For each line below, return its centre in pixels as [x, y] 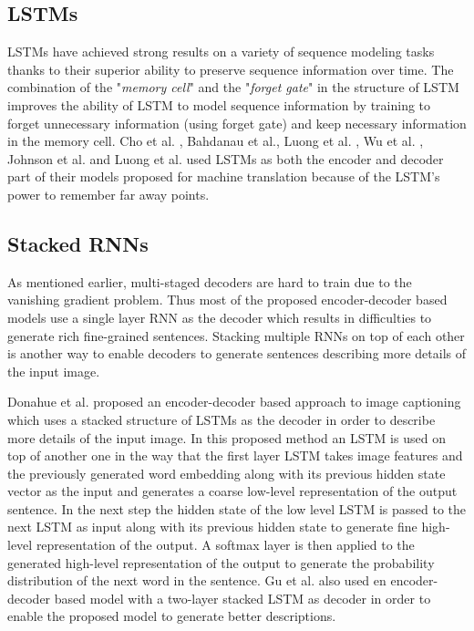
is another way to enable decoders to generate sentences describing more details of [237, 353]
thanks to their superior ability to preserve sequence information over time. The [231, 69]
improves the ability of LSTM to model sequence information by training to [219, 104]
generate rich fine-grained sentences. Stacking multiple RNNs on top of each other [236, 335]
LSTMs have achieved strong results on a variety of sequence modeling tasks [221, 52]
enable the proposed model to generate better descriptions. [172, 616]
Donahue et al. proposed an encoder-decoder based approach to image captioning [234, 402]
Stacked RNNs [78, 243]
